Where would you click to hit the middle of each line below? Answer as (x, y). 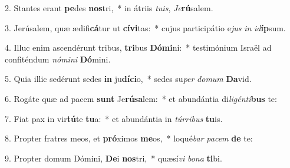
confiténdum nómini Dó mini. (58, 59)
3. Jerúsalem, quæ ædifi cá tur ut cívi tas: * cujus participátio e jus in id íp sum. (145, 27)
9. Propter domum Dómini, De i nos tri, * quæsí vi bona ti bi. (113, 158)
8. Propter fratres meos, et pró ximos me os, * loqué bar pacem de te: (129, 138)
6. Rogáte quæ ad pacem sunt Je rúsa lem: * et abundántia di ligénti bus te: (141, 98)
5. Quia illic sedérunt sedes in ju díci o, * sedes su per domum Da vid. (128, 79)
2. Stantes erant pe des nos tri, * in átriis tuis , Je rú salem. (109, 8)
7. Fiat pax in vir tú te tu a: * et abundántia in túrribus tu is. (114, 118)
